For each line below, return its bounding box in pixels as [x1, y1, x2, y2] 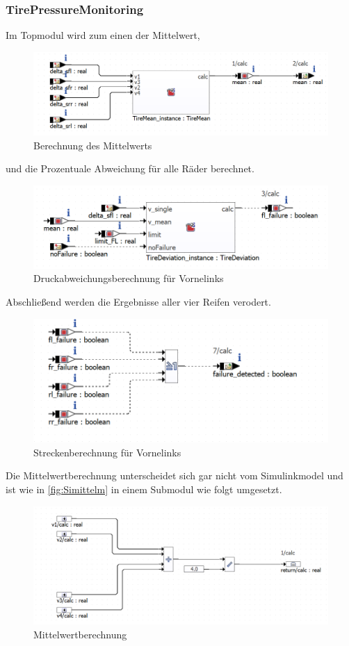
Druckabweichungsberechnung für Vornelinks [33, 271, 224, 285]
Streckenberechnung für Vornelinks [33, 445, 181, 459]
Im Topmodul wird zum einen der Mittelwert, [6, 28, 200, 42]
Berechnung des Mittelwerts [33, 138, 152, 152]
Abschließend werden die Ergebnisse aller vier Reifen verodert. [6, 295, 271, 309]
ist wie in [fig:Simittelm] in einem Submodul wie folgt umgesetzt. [6, 481, 282, 496]
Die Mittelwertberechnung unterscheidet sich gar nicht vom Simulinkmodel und [6, 468, 343, 483]
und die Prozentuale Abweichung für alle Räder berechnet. [6, 161, 254, 176]
